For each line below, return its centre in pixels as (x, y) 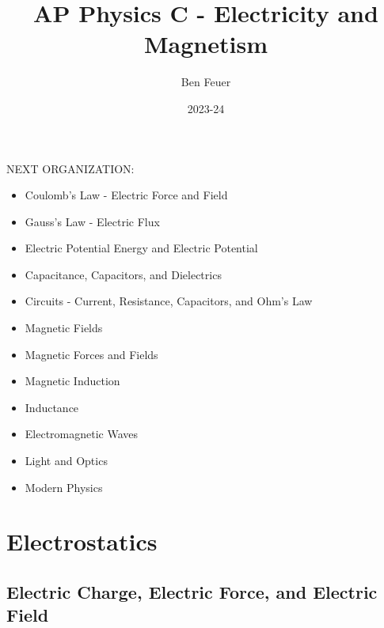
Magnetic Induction (72, 381)
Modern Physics (64, 487)
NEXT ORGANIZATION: (70, 168)
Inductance (52, 407)
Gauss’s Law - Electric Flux (92, 221)
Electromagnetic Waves (82, 434)
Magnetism (206, 44)
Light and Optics (66, 461)
